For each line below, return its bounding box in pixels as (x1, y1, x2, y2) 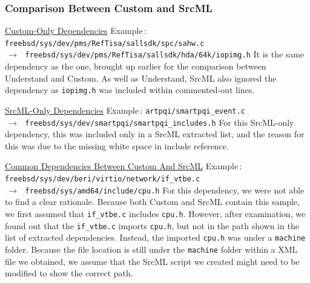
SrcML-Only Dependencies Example (5, 103, 139, 116)
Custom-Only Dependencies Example (5, 24, 143, 37)
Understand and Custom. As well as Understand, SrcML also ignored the (5, 71, 277, 84)
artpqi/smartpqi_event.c (145, 106, 245, 115)
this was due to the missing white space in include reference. (5, 139, 229, 152)
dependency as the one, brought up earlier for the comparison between (5, 60, 266, 73)
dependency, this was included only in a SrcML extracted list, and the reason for (5, 128, 305, 140)
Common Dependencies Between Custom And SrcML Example (5, 160, 239, 172)
